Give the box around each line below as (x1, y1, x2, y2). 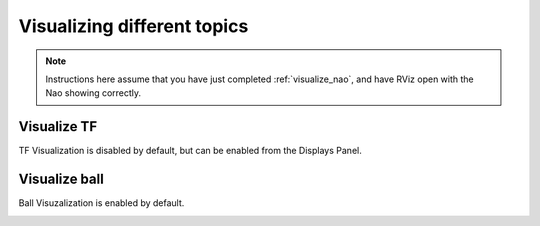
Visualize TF (18, 118, 98, 135)
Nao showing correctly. (45, 87, 142, 99)
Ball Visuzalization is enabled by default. (18, 197, 185, 209)
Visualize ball (18, 171, 104, 188)
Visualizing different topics (18, 15, 249, 37)
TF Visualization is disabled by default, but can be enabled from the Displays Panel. (18, 145, 362, 157)
